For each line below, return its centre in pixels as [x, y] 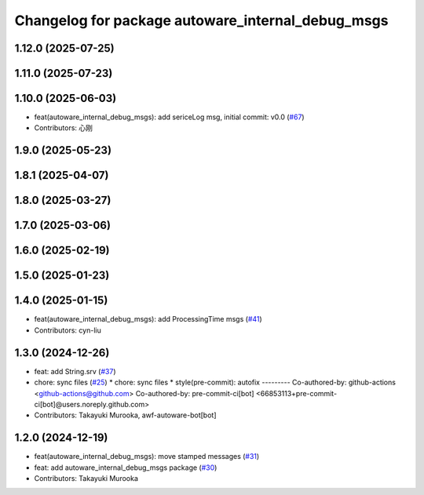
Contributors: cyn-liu [68, 330]
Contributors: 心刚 [64, 128]
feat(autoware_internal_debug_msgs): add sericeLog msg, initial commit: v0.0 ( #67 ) [170, 117]
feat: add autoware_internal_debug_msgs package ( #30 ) [126, 468]
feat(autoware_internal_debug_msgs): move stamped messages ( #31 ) [147, 457]
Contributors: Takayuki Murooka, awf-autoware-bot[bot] [125, 415]
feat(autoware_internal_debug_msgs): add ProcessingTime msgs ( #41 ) [148, 319]
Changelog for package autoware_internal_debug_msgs [201, 20]
